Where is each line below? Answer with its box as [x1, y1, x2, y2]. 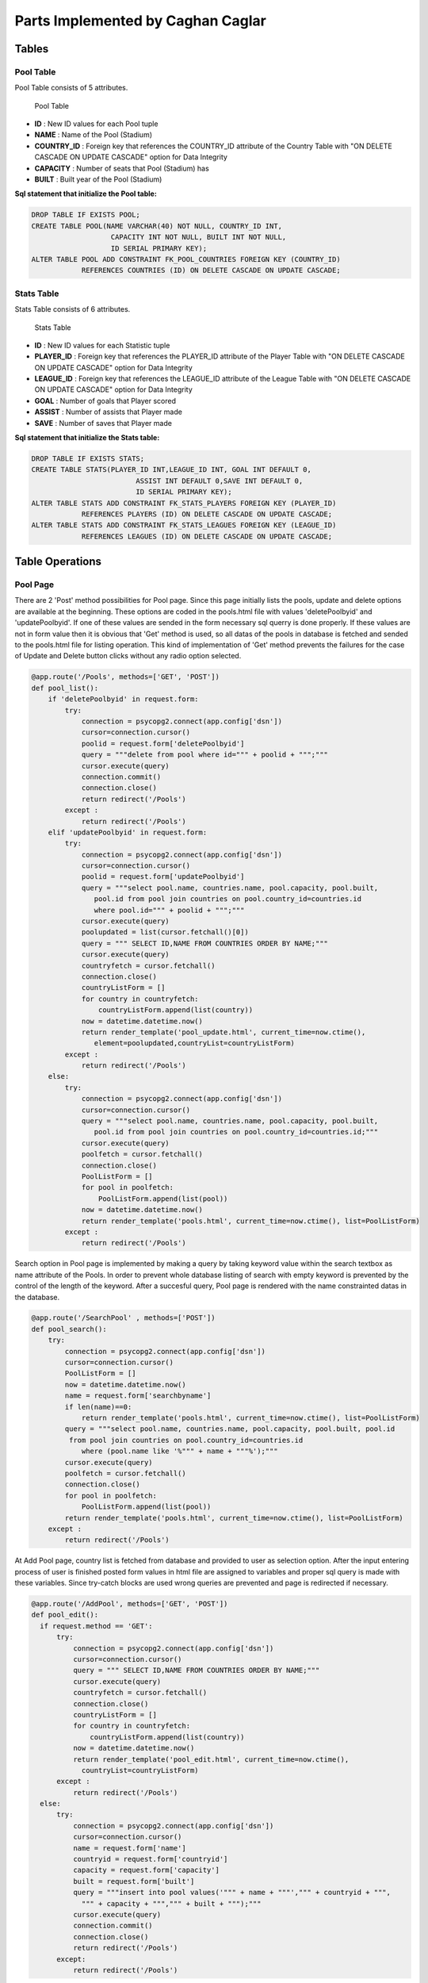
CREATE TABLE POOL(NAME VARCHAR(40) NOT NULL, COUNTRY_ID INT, [31, 221, 283, 230]
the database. [14, 1292, 60, 1302]
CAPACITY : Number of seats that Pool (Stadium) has [34, 163, 209, 173]
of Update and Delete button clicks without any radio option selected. [14, 651, 242, 661]
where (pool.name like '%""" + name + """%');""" [81, 1447, 278, 1456]
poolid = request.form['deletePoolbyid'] [81, 738, 245, 748]
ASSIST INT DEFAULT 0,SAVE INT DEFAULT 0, [136, 476, 304, 485]
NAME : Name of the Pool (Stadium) [34, 130, 153, 140]
